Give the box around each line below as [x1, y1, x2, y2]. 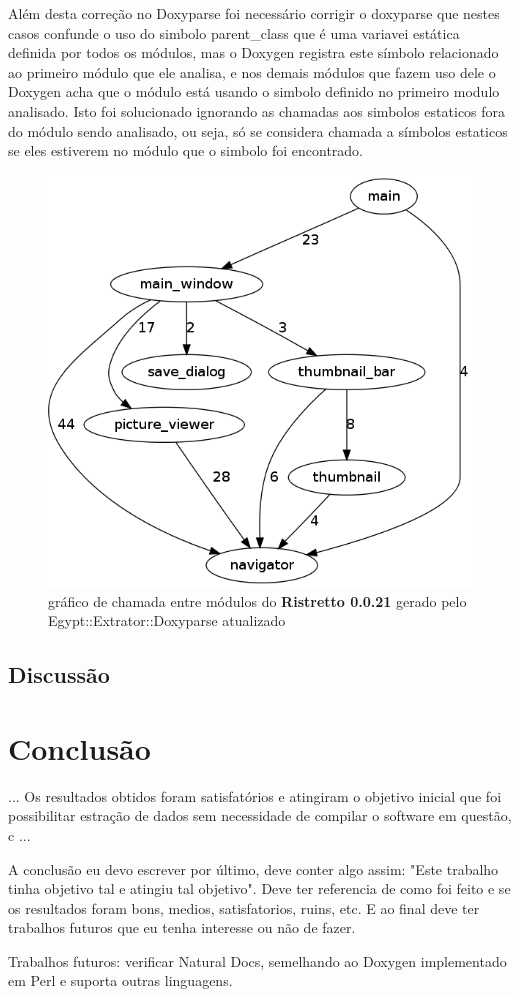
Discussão [8, 659, 110, 690]
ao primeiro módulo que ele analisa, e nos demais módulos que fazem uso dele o [8, 61, 496, 82]
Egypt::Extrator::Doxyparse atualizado [48, 610, 286, 631]
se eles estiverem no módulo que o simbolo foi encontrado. [8, 140, 364, 161]
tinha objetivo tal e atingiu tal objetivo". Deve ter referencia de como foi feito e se [8, 878, 511, 899]
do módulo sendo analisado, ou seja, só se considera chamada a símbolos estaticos [8, 120, 508, 141]
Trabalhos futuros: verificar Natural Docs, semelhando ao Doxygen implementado [8, 950, 507, 971]
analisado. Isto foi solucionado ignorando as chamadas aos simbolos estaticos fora [8, 100, 506, 121]
